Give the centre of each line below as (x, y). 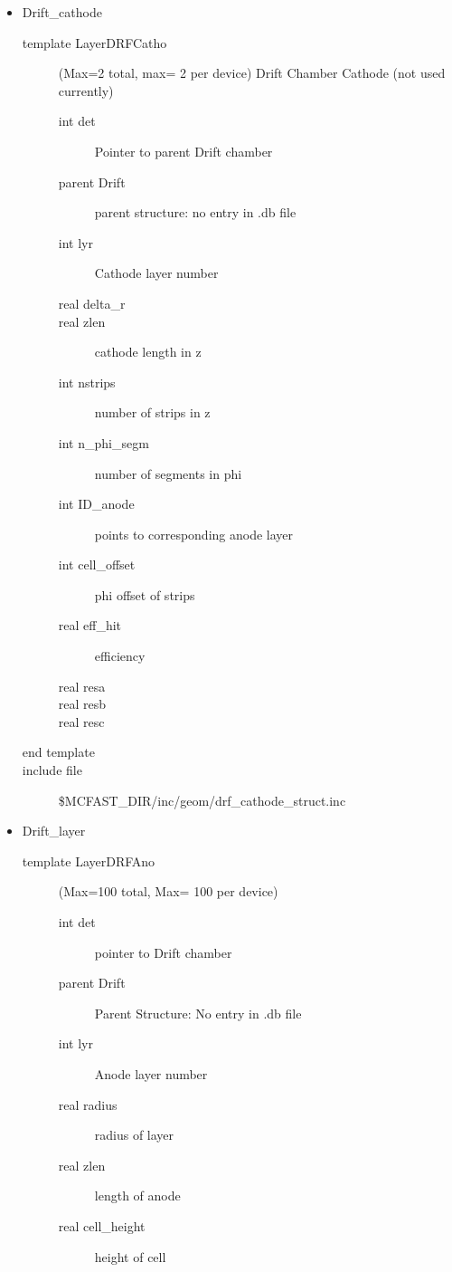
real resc (81, 721)
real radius (88, 1104)
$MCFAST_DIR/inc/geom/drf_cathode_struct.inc (202, 800)
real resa (82, 686)
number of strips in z (152, 412)
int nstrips (87, 382)
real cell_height (102, 1225)
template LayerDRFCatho (94, 42)
